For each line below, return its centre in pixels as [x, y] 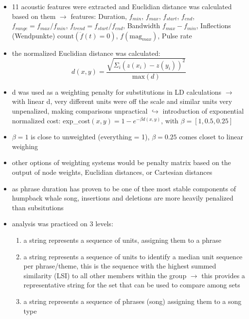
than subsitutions [38, 207]
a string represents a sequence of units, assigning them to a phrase [122, 240]
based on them [34, 16]
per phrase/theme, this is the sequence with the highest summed [120, 266]
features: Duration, [99, 16]
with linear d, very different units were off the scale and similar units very [122, 101]
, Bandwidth [142, 25]
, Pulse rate [175, 35]
